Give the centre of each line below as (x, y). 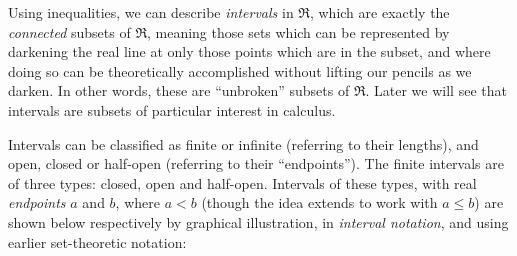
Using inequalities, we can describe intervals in (151, 12)
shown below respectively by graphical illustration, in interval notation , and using (258, 221)
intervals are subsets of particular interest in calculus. (172, 109)
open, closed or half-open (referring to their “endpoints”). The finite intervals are (256, 163)
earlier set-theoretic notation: (97, 241)
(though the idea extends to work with (319, 202)
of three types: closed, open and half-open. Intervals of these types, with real (242, 182)
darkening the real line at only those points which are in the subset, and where (249, 51)
